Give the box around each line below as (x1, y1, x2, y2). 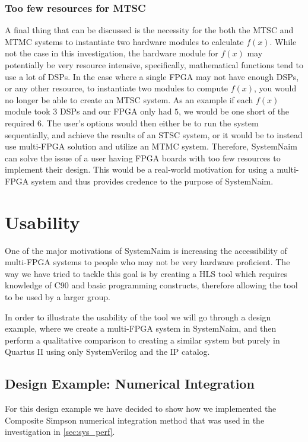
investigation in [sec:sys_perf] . (5, 425, 115, 438)
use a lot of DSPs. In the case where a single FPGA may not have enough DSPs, (5, 70, 299, 82)
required (5, 116, 35, 129)
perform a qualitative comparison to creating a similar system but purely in (5, 333, 280, 346)
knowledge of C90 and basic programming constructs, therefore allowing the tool (5, 279, 298, 291)
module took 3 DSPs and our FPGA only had (5, 105, 172, 117)
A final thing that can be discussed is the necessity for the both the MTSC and (5, 24, 294, 36)
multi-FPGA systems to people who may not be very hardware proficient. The (5, 256, 290, 268)
